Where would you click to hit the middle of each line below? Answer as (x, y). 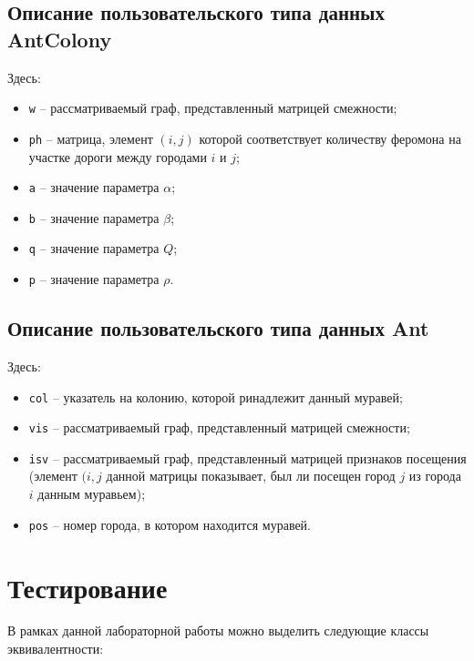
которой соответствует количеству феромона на (330, 138)
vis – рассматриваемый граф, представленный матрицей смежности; (219, 427)
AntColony (60, 39)
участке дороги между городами (118, 156)
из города (435, 476)
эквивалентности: (56, 649)
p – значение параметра (94, 279)
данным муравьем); (92, 494)
